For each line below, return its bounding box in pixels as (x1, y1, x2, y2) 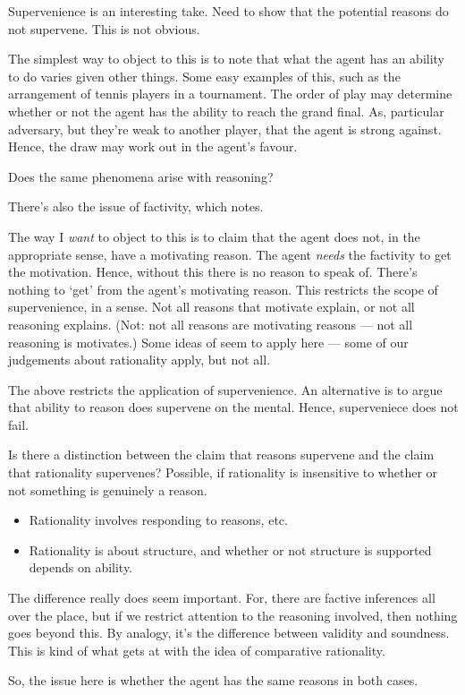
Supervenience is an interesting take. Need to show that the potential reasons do (8, 2, 449, 20)
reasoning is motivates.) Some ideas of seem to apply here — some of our (8, 332, 409, 351)
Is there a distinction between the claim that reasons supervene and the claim (8, 445, 435, 464)
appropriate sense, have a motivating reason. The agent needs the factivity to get (8, 245, 452, 263)
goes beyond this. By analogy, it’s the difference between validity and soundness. (8, 623, 450, 642)
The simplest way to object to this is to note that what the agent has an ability (8, 49, 445, 68)
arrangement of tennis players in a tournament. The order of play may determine (8, 84, 452, 103)
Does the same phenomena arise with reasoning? (8, 167, 274, 185)
